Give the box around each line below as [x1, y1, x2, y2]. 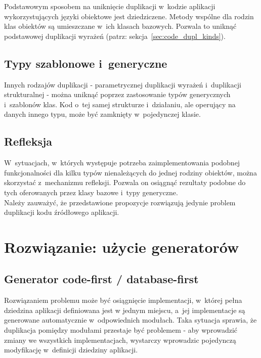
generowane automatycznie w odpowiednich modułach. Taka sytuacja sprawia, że [4, 315, 257, 325]
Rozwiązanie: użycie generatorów [4, 236, 239, 257]
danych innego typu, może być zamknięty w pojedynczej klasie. [4, 109, 201, 119]
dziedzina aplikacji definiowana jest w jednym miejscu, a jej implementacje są [4, 304, 245, 315]
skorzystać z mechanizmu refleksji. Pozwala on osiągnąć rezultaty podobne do [4, 177, 246, 188]
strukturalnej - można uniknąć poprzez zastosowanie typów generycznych [4, 89, 231, 100]
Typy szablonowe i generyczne [4, 55, 167, 71]
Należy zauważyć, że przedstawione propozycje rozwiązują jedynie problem [4, 197, 236, 207]
